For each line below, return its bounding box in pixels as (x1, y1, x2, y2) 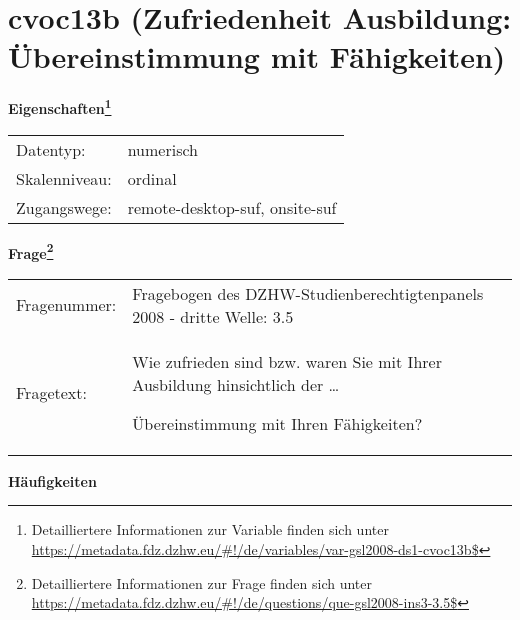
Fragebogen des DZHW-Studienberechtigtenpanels (132, 281, 484, 305)
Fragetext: (16, 380, 87, 404)
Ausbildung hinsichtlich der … (132, 372, 340, 396)
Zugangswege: (16, 195, 112, 219)
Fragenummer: (16, 293, 117, 317)
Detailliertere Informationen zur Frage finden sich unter (31, 572, 373, 593)
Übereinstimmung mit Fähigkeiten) (8, 36, 506, 77)
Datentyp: (16, 137, 86, 161)
